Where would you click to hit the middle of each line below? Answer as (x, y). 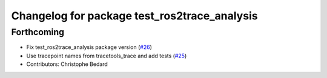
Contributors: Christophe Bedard (67, 64)
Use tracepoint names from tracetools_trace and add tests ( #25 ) (107, 56)
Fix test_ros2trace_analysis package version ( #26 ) (89, 47)
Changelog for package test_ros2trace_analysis (134, 16)
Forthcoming (38, 32)
